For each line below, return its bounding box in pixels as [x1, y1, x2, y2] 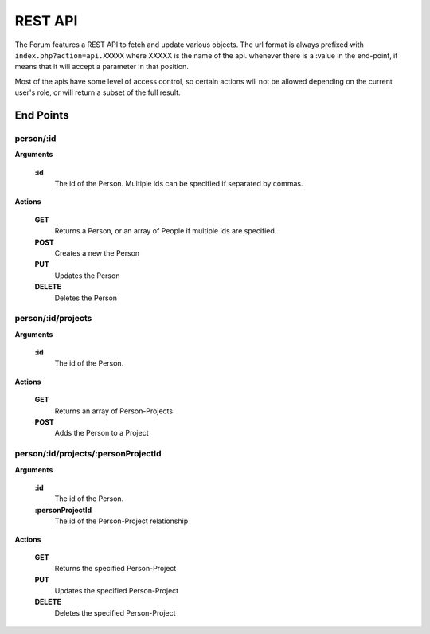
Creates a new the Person [54, 249, 140, 258]
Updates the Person [54, 271, 120, 280]
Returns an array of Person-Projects [54, 406, 174, 416]
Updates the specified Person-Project [54, 586, 179, 596]
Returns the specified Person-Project [54, 564, 177, 573]
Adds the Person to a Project [54, 429, 149, 438]
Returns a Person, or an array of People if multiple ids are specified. [54, 226, 277, 236]
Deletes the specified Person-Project [54, 608, 176, 617]
